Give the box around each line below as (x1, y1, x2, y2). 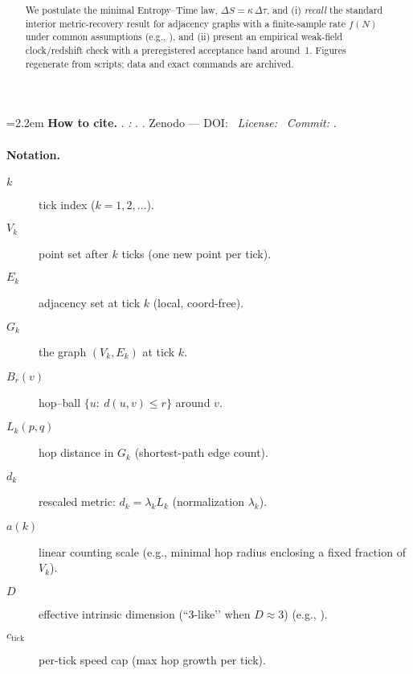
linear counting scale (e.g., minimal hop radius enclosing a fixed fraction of (39, 543, 406, 560)
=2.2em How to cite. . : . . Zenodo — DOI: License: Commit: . (6, 114, 337, 131)
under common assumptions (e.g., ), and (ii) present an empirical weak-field (25, 30, 343, 43)
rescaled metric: (39, 493, 116, 510)
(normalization (172, 493, 244, 510)
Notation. (6, 146, 60, 162)
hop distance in (39, 444, 114, 461)
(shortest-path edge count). (134, 444, 268, 461)
